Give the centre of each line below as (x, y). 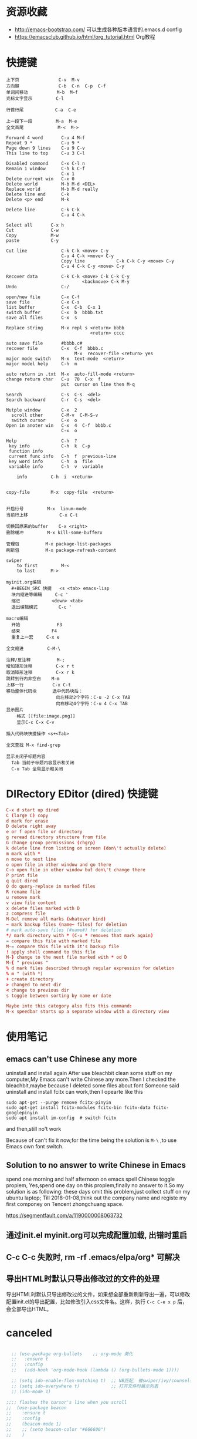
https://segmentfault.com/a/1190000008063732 (64, 1215)
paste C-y (33, 240)
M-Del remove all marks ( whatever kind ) (56, 919)
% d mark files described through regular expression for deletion (90, 968)
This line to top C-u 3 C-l (45, 153)
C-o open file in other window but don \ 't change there (76, 870)
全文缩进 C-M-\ (33, 648)
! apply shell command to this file (51, 952)
